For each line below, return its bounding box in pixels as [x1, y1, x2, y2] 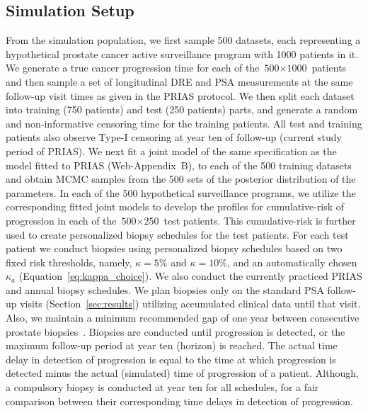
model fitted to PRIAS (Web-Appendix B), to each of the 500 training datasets [6, 157, 352, 172]
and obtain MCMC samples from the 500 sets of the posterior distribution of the [6, 171, 356, 186]
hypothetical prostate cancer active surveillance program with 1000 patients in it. [6, 46, 359, 61]
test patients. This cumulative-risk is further [163, 213, 356, 227]
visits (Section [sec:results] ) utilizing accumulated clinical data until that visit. [20, 296, 361, 311]
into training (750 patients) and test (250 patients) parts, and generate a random [6, 102, 358, 117]
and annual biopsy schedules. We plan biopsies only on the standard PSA [6, 282, 324, 297]
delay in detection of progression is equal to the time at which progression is [6, 351, 336, 366]
